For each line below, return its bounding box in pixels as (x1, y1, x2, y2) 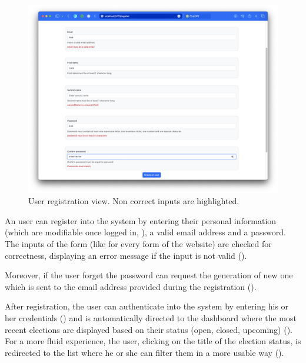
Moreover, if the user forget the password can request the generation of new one (5, 269, 293, 281)
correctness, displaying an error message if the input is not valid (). (5, 249, 247, 261)
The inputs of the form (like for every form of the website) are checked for (5, 238, 272, 250)
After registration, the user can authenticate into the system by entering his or (5, 300, 289, 312)
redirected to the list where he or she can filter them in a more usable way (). (5, 346, 284, 358)
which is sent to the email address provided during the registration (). (5, 280, 257, 292)
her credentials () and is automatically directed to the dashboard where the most (5, 312, 297, 324)
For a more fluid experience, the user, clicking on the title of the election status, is (5, 335, 301, 347)
